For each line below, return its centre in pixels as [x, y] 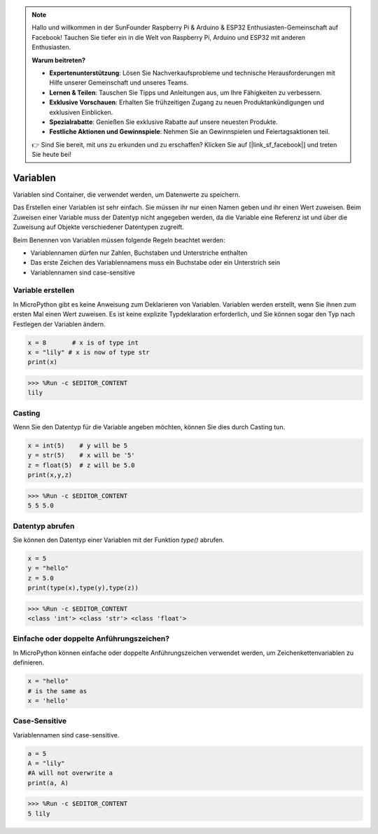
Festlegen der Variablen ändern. [59, 324]
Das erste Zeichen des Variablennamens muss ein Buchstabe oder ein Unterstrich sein [155, 263]
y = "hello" [48, 568]
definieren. [29, 662]
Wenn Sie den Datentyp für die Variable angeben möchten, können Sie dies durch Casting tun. [149, 427]
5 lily [39, 813]
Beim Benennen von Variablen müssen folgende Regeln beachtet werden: [119, 240]
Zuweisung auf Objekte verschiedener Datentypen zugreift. [99, 227]
